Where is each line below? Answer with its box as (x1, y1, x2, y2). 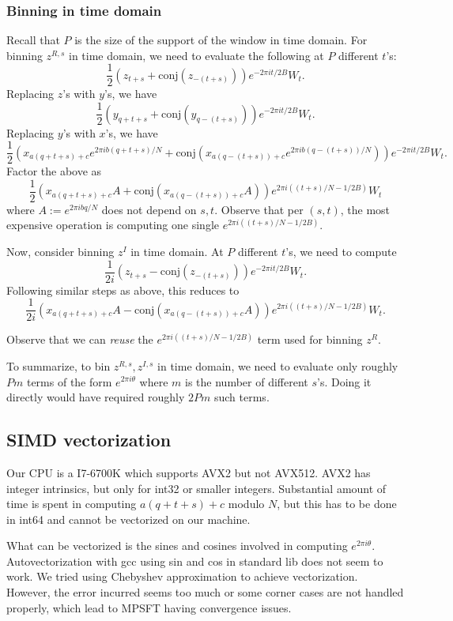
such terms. (213, 389, 270, 405)
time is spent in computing (6, 495, 137, 512)
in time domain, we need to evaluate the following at (68, 47, 324, 63)
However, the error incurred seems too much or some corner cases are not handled (6, 584, 404, 600)
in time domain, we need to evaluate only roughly (157, 357, 398, 374)
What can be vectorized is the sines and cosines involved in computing (6, 537, 348, 554)
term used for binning (257, 331, 363, 348)
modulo (228, 495, 265, 512)
